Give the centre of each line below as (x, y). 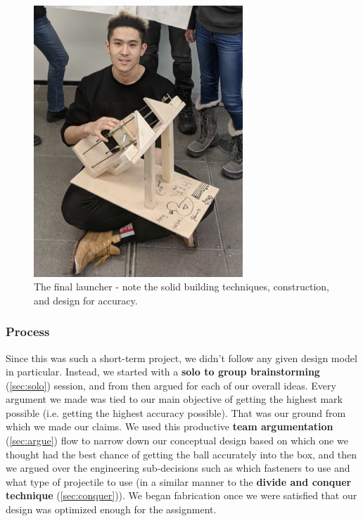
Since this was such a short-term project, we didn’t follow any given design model (181, 358)
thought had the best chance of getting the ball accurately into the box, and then (181, 454)
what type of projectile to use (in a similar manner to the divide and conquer (179, 481)
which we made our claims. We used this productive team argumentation (170, 426)
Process (28, 332)
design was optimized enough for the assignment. (111, 509)
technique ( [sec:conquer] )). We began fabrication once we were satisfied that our (181, 495)
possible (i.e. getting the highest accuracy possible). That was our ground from (176, 412)
